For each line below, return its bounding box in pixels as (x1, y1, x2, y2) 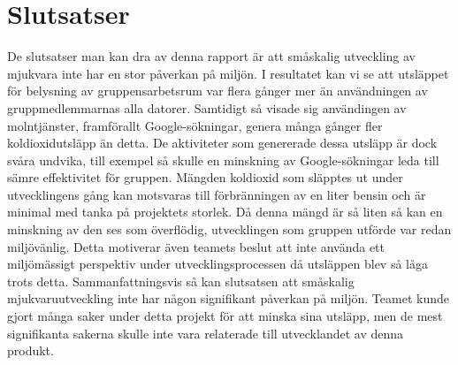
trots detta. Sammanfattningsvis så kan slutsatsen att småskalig (7, 271, 355, 290)
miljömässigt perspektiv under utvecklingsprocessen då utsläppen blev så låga (7, 255, 428, 273)
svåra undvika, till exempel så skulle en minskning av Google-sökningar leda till (7, 150, 439, 169)
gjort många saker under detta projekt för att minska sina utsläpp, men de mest (7, 307, 443, 325)
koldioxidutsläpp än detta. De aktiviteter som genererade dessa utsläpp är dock (7, 133, 438, 152)
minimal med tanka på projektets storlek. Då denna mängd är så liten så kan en (7, 202, 443, 221)
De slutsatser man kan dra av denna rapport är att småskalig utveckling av (7, 47, 416, 65)
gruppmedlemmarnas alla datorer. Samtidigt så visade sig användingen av (7, 98, 407, 117)
